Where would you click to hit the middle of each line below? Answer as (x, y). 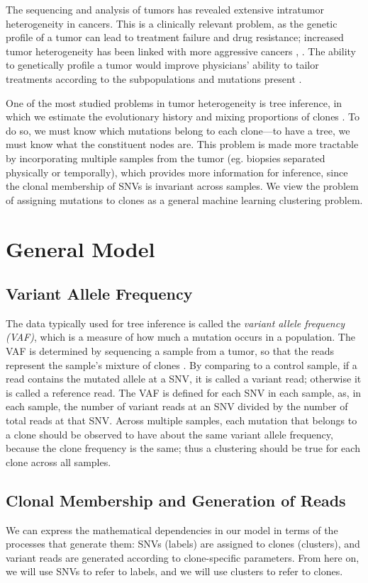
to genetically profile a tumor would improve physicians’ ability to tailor (162, 65)
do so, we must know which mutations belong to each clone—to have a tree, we (178, 130)
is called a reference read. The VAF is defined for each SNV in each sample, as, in (184, 392)
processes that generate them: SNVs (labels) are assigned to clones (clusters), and (183, 544)
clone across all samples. (58, 462)
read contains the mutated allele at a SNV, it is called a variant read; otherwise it (184, 379)
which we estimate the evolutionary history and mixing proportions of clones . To (183, 117)
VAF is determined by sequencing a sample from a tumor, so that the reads (170, 351)
